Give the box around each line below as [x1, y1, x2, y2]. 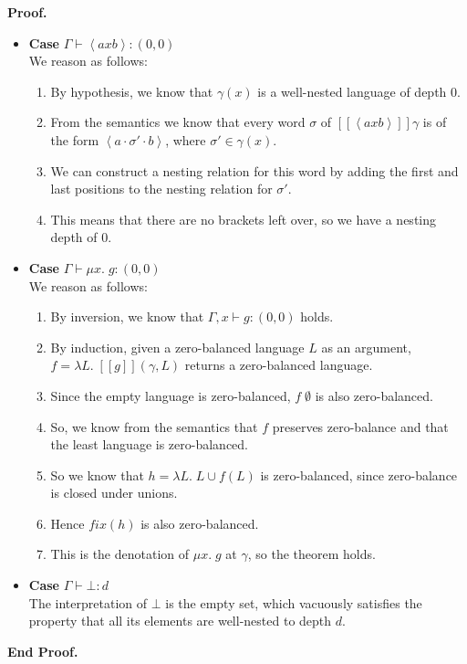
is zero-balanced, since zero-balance [260, 465, 458, 484]
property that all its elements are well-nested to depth [28, 611, 332, 630]
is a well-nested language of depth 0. [257, 81, 461, 100]
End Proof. [7, 641, 78, 660]
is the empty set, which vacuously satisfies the [165, 593, 422, 612]
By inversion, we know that [50, 307, 204, 326]
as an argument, [321, 337, 411, 356]
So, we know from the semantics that [50, 416, 258, 436]
